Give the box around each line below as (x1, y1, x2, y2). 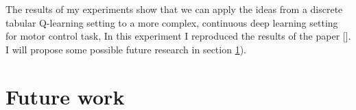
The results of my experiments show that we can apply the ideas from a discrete (5, 2, 343, 16)
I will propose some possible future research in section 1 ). (5, 42, 246, 56)
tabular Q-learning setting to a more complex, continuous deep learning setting (5, 15, 338, 29)
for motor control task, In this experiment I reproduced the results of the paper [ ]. (5, 29, 351, 43)
